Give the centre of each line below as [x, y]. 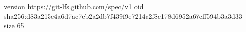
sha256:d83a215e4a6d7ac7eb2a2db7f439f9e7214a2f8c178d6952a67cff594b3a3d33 [123, 16]
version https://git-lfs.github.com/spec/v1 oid [74, 6]
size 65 [14, 25]
